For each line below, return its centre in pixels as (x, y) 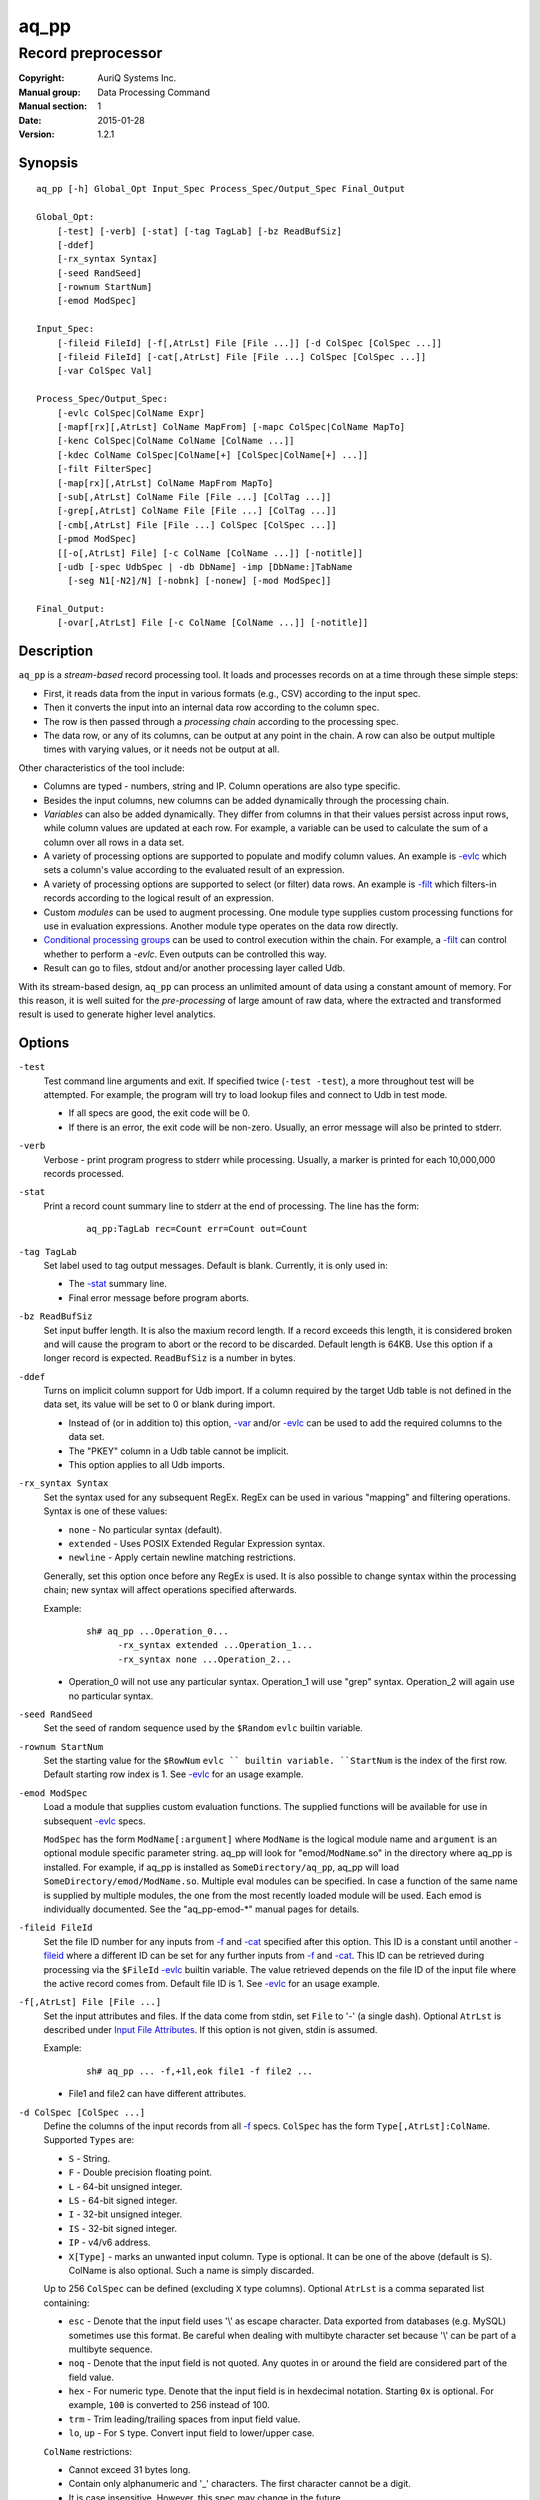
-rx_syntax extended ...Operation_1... (215, 1645)
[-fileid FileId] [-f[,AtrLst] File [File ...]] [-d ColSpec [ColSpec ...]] (249, 343)
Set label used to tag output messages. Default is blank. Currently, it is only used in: (216, 1265)
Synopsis (48, 162)
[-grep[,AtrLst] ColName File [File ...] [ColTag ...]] (196, 511)
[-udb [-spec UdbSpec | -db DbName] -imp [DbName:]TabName (204, 566)
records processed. (84, 1173)
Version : (36, 134)
